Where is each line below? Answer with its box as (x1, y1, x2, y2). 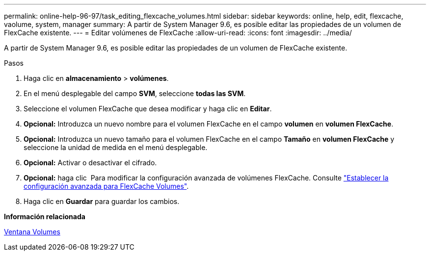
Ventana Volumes (4, 228, 60, 236)
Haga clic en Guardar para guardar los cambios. (24, 197, 180, 205)
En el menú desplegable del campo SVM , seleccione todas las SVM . (24, 89, 246, 98)
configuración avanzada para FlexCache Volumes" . (24, 182, 189, 190)
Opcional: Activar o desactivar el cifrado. (24, 158, 157, 167)
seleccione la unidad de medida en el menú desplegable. (24, 143, 208, 152)
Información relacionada (4, 212, 85, 221)
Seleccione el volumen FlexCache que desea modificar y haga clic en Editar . (24, 104, 272, 113)
